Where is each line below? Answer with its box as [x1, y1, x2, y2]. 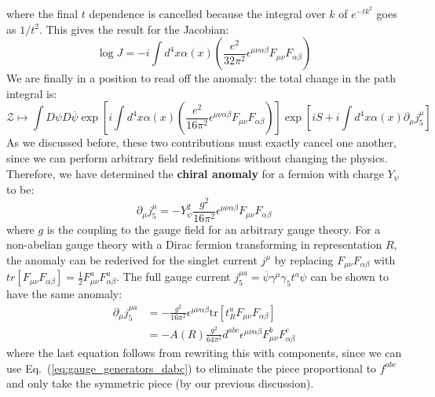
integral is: [6, 85, 57, 101]
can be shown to [310, 268, 389, 285]
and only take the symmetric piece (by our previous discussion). [6, 375, 314, 392]
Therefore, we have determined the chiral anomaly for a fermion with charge [6, 165, 384, 181]
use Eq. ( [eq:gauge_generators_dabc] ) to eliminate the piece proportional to [6, 359, 377, 376]
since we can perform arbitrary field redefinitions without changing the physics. [6, 149, 388, 166]
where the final [6, 5, 79, 21]
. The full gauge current [115, 268, 231, 285]
